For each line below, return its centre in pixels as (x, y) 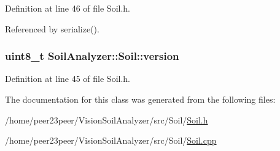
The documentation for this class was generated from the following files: (140, 99)
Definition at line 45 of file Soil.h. (68, 79)
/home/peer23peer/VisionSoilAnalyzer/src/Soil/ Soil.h (107, 120)
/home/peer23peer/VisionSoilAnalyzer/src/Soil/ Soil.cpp (111, 140)
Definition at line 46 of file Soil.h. (68, 8)
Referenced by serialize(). (52, 28)
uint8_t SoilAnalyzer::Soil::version (92, 56)
